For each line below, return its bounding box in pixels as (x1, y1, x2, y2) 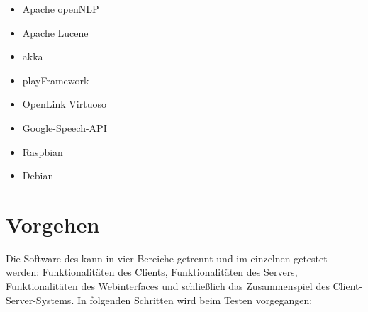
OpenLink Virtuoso (22, 96, 106, 111)
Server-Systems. (6, 292, 74, 307)
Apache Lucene (22, 25, 89, 40)
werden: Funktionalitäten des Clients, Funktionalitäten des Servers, (6, 264, 298, 279)
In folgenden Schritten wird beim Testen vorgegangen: (77, 292, 313, 307)
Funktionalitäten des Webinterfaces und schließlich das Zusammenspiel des (6, 279, 330, 294)
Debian (22, 168, 54, 183)
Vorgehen (6, 209, 100, 238)
